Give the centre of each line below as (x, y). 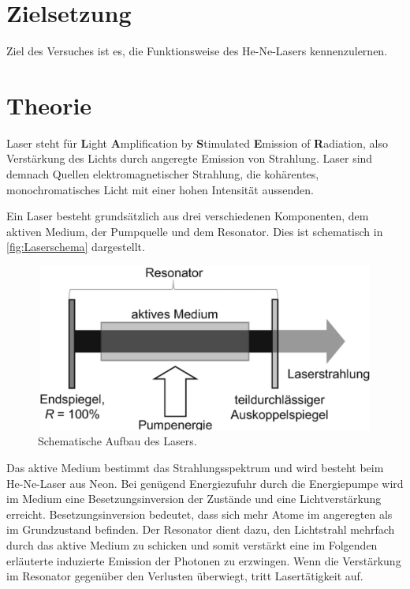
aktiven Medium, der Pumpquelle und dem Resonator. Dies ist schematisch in (195, 231)
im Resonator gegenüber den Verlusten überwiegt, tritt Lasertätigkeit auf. (185, 576)
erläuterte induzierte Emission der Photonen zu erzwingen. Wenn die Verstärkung (204, 560)
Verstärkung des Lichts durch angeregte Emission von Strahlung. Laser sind (190, 158)
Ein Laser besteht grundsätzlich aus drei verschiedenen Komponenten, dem (188, 216)
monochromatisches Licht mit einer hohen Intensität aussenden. (160, 189)
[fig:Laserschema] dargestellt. (76, 247)
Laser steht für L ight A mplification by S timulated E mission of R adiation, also (197, 143)
